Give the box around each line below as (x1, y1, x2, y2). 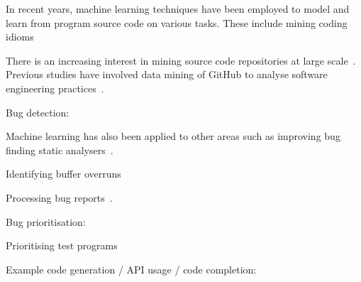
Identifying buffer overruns (6, 166, 121, 181)
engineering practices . (6, 80, 104, 95)
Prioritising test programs (6, 238, 118, 253)
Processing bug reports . (6, 190, 113, 205)
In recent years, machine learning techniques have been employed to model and (6, 1, 350, 16)
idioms (6, 29, 34, 44)
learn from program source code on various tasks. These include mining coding (6, 15, 348, 30)
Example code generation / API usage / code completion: (6, 261, 257, 276)
